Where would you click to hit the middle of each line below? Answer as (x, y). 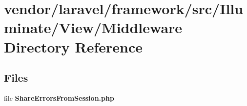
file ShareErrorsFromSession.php (59, 97)
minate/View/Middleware (93, 27)
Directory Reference (73, 46)
